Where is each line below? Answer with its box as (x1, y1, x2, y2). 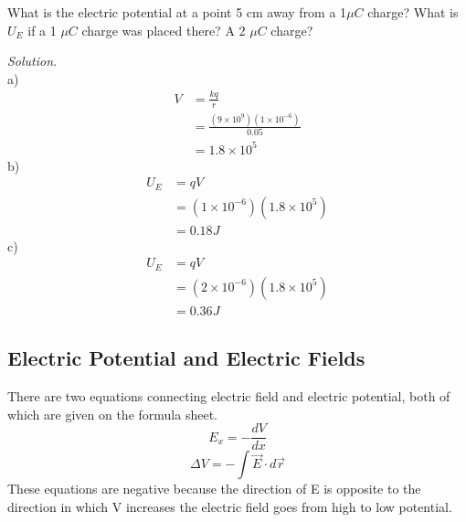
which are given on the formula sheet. (7, 404, 217, 423)
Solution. (7, 51, 58, 70)
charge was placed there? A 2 (81, 20, 246, 39)
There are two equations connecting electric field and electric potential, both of (7, 387, 450, 406)
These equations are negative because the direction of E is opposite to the (7, 479, 421, 498)
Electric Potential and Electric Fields (7, 344, 365, 372)
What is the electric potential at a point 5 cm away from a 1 (7, 3, 347, 21)
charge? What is (367, 3, 459, 21)
